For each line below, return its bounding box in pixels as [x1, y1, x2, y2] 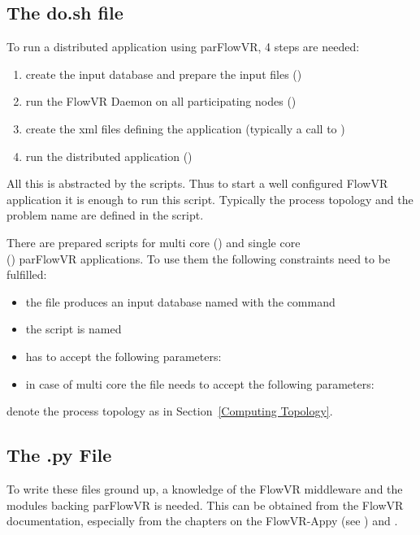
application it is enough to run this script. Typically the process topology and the [6, 190, 414, 207]
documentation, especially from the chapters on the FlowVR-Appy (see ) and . [6, 512, 398, 529]
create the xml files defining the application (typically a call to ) [25, 120, 345, 137]
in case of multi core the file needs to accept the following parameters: [25, 375, 375, 392]
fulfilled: [6, 266, 47, 283]
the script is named [25, 320, 122, 337]
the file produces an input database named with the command [25, 293, 336, 310]
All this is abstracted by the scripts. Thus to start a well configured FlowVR [6, 175, 388, 192]
